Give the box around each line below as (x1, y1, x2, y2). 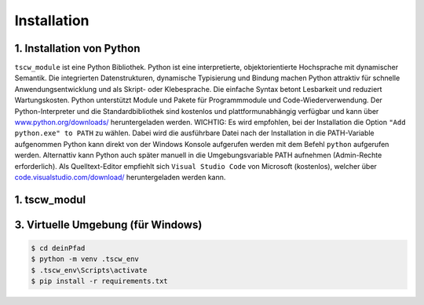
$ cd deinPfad (31, 244, 86, 252)
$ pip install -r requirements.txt (31, 277, 168, 286)
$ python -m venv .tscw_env (31, 255, 139, 263)
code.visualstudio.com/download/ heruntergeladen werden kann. (14, 172, 226, 182)
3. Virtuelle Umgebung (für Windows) (14, 218, 203, 231)
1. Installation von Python (14, 42, 141, 55)
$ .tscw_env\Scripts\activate (31, 266, 148, 274)
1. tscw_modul (14, 193, 86, 206)
